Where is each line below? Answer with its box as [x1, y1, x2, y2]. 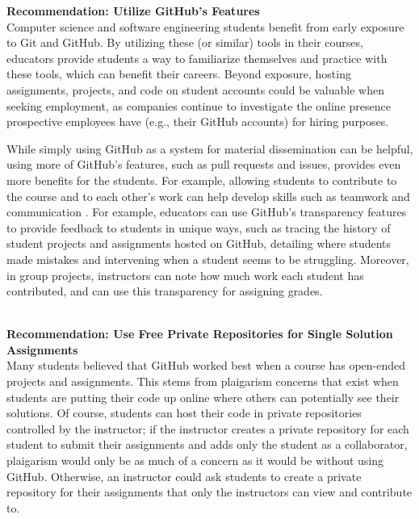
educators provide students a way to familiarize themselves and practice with [6, 49, 388, 66]
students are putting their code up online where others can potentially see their [6, 388, 400, 405]
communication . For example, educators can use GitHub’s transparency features [6, 203, 407, 220]
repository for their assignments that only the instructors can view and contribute [6, 483, 413, 500]
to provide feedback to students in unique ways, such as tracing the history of [6, 219, 391, 236]
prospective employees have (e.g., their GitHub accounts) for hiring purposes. [6, 113, 389, 130]
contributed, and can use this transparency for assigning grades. [6, 283, 323, 299]
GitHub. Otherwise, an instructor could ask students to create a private [6, 467, 362, 484]
